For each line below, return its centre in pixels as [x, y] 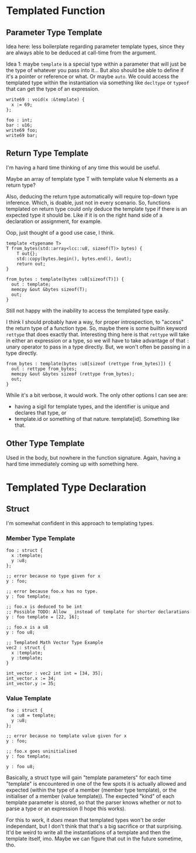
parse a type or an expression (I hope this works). [66, 809]
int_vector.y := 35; [31, 683]
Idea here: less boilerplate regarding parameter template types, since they [95, 46]
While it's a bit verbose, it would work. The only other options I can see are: [97, 395]
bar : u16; [19, 125]
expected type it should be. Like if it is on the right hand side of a [84, 215]
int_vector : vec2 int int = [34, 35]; [55, 673]
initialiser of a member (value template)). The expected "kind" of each [90, 796]
